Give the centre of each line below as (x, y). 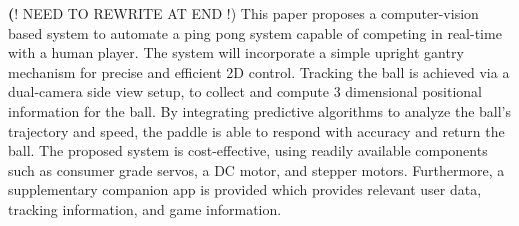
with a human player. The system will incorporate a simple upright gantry (236, 52)
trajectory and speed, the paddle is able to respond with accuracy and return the (256, 130)
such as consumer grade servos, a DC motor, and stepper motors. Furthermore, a (256, 169)
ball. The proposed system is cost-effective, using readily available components (248, 150)
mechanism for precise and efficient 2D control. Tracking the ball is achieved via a (259, 71)
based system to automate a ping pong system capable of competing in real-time (255, 32)
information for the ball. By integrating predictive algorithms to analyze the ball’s (260, 110)
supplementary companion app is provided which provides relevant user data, (245, 189)
